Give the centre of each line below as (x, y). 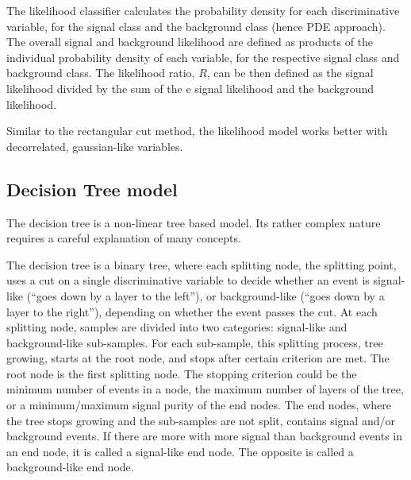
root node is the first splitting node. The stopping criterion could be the (182, 373)
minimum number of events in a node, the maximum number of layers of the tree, (205, 389)
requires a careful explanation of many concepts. (124, 238)
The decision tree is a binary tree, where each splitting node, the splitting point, (202, 264)
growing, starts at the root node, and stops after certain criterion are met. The (198, 358)
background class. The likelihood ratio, (101, 73)
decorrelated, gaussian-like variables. (95, 146)
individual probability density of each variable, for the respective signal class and (203, 57)
